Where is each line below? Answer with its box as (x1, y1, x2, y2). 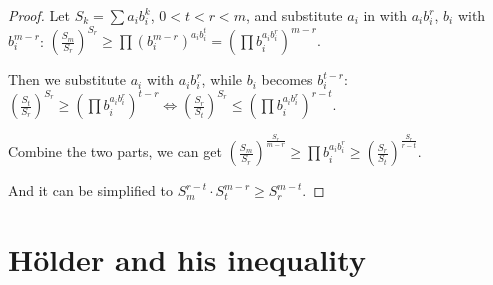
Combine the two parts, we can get (8, 141, 222, 162)
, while (201, 69, 243, 90)
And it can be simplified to (8, 180, 173, 201)
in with (363, 5, 408, 25)
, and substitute (245, 5, 343, 25)
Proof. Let (8, 5, 70, 25)
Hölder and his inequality (8, 239, 366, 280)
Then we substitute (8, 69, 126, 90)
